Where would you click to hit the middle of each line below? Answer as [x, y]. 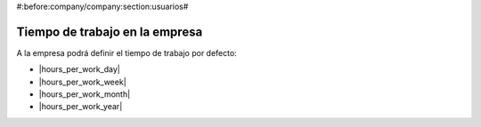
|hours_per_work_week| [82, 82]
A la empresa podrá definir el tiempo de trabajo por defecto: [127, 52]
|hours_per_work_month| [85, 94]
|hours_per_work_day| [79, 69]
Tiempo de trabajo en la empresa [110, 32]
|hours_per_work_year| [81, 107]
